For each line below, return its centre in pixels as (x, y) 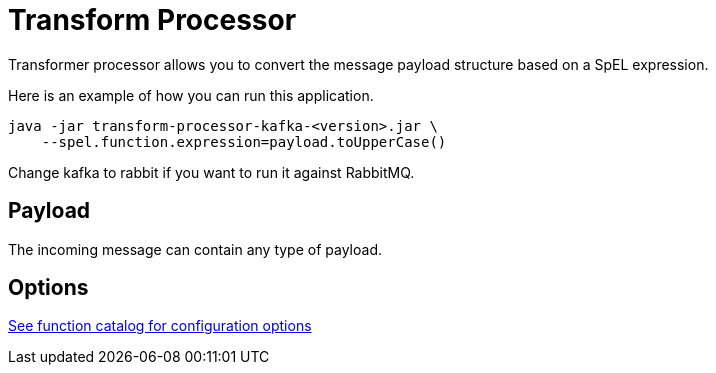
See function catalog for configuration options (160, 326)
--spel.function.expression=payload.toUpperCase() (244, 141)
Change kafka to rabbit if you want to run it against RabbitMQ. (211, 172)
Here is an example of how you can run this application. (191, 95)
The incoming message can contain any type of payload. (195, 249)
